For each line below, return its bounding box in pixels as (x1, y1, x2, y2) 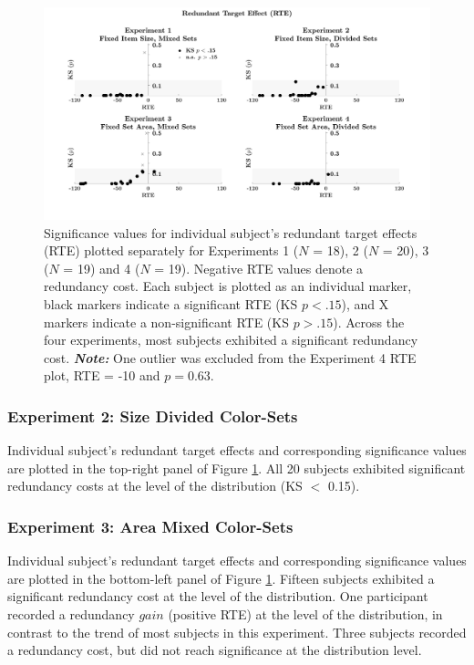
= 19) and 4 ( (63, 258, 140, 277)
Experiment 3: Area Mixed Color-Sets (7, 514, 294, 537)
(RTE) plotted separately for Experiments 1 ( (44, 241, 299, 260)
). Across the (333, 312, 405, 331)
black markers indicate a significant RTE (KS (44, 295, 298, 314)
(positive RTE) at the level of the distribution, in (168, 605, 443, 624)
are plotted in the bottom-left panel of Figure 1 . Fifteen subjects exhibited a (7, 568, 435, 587)
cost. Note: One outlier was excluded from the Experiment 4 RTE (44, 348, 417, 367)
